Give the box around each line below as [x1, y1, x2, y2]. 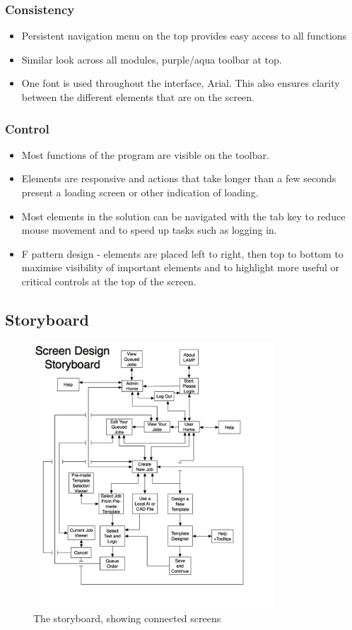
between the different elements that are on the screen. [21, 90, 255, 104]
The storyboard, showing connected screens [33, 611, 221, 626]
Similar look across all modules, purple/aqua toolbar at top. [21, 52, 282, 66]
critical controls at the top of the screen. [21, 273, 196, 288]
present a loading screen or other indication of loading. [21, 185, 259, 199]
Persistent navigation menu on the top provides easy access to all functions [21, 28, 347, 43]
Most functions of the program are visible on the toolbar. [21, 147, 269, 162]
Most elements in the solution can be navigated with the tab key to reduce [21, 208, 346, 223]
